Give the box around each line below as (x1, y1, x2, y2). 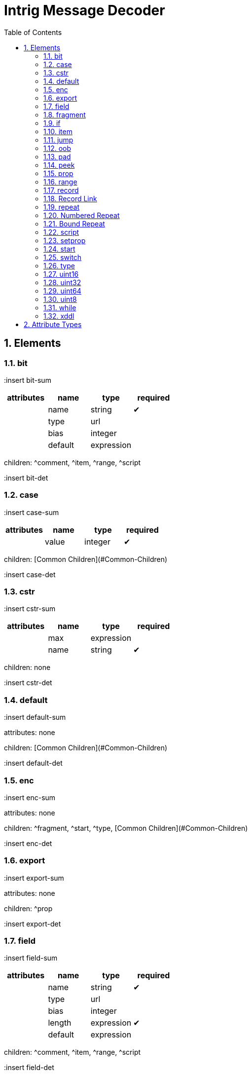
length (48, 1018, 72, 1028)
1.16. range (43, 177, 77, 186)
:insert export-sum (4, 873, 64, 882)
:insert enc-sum (4, 793, 56, 802)
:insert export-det (4, 919, 61, 928)
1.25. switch (43, 253, 82, 261)
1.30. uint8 (43, 295, 77, 303)
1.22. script (43, 227, 79, 236)
